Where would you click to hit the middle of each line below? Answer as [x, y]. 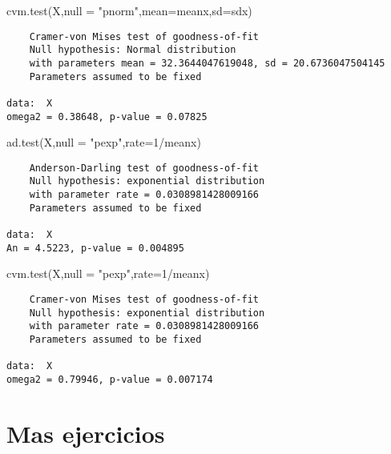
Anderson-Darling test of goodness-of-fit [144, 168]
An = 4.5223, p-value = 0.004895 [95, 248]
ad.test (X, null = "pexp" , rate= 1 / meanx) [104, 142]
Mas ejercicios [86, 433]
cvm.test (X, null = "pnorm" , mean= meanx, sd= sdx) [129, 10]
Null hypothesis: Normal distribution [133, 50]
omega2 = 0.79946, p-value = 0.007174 [110, 379]
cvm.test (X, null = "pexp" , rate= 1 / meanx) [108, 273]
